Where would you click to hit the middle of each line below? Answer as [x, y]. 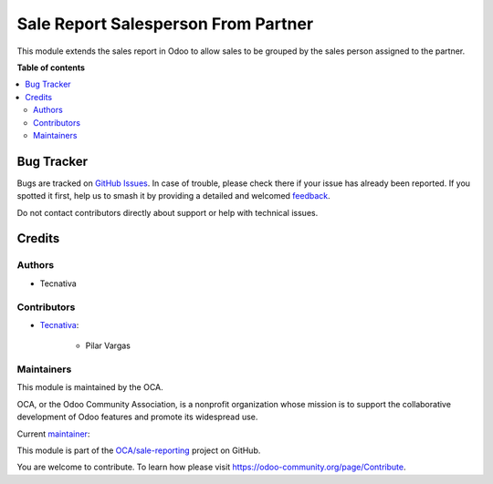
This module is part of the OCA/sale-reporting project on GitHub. [139, 450]
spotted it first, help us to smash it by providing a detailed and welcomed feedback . [173, 196]
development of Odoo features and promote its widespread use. [137, 417]
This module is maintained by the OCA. [90, 387]
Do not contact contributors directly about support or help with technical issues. [168, 212]
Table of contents [51, 67]
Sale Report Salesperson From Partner [165, 24]
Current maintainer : [53, 434]
